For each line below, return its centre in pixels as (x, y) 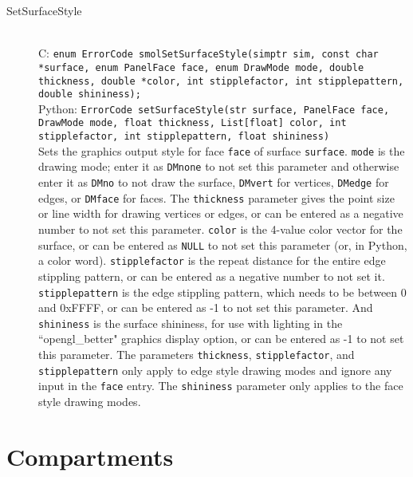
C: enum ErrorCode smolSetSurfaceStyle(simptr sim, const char (208, 53)
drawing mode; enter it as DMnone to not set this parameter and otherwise (219, 166)
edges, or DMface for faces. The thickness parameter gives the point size (216, 197)
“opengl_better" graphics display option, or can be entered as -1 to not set (221, 339)
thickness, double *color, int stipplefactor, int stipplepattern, (221, 81)
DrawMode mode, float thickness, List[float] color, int (193, 123)
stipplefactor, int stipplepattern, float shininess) (184, 137)
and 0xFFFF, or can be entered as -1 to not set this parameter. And (206, 307)
